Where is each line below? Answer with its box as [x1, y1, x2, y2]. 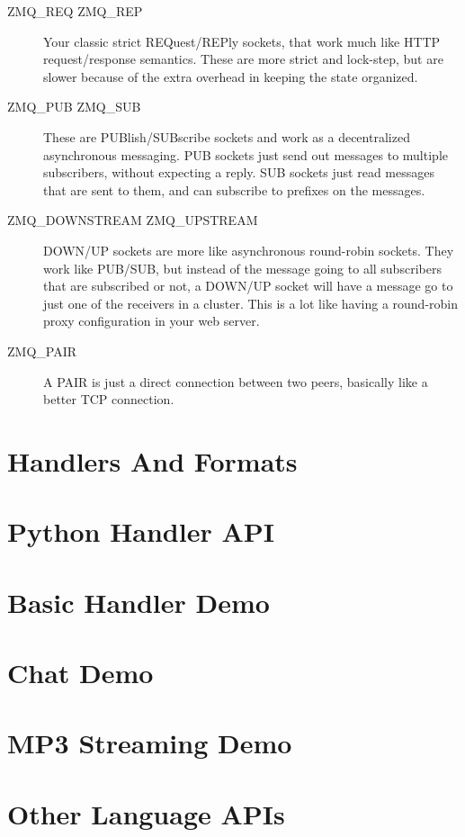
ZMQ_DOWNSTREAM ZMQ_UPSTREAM [7, 211, 258, 229]
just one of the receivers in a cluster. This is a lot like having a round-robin [43, 293, 459, 312]
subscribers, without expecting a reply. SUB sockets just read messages [43, 163, 435, 182]
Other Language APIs [7, 795, 285, 832]
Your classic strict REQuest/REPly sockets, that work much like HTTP [43, 31, 441, 50]
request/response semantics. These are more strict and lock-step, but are [43, 49, 443, 68]
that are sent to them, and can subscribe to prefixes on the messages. [43, 180, 425, 199]
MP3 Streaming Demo [7, 724, 292, 761]
